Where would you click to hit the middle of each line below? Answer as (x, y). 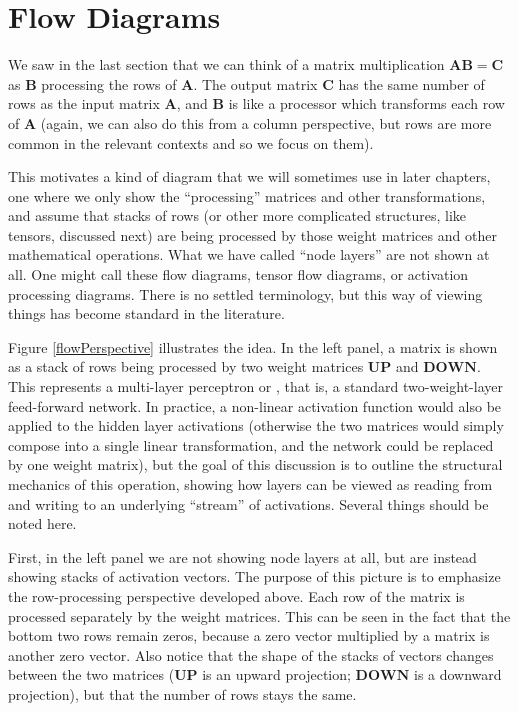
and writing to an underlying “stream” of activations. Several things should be (248, 503)
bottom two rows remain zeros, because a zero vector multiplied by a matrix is (249, 635)
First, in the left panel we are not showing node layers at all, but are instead (242, 556)
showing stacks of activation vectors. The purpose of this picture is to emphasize (254, 576)
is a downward (457, 674)
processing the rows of (109, 83)
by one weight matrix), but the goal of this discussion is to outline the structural (255, 464)
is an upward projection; (276, 674)
